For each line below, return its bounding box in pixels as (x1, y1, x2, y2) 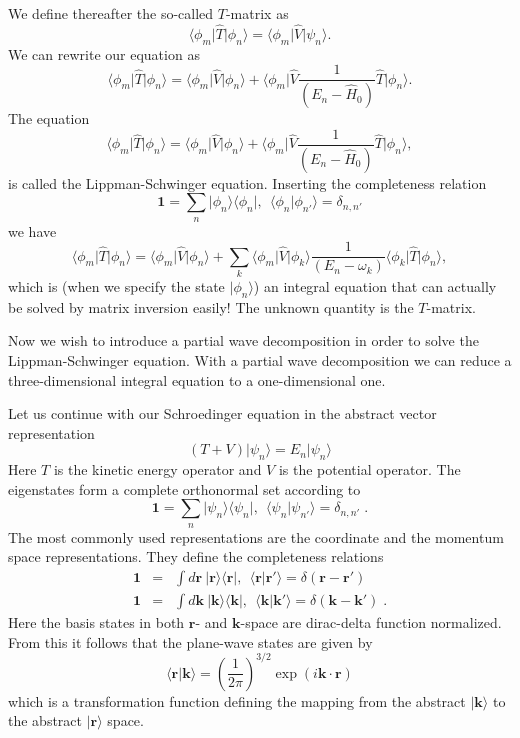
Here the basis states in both (8, 611, 185, 632)
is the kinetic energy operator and (53, 459, 262, 480)
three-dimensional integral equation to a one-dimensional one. (8, 369, 386, 390)
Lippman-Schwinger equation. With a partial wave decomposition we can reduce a (8, 349, 512, 370)
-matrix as (225, 3, 289, 23)
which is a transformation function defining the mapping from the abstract (8, 690, 466, 711)
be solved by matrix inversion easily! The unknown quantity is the (8, 296, 414, 317)
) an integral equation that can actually (253, 275, 497, 296)
